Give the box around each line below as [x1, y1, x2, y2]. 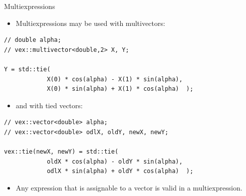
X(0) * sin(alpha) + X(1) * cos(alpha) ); [46, 85, 194, 93]
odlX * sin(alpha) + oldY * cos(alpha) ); [46, 168, 194, 175]
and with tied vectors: [15, 100, 83, 110]
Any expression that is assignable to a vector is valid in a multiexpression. [15, 182, 243, 193]
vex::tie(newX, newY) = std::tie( [4, 148, 119, 156]
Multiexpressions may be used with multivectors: [15, 17, 165, 28]
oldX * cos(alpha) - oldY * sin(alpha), [46, 158, 183, 165]
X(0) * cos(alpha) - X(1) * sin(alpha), [46, 75, 183, 83]
